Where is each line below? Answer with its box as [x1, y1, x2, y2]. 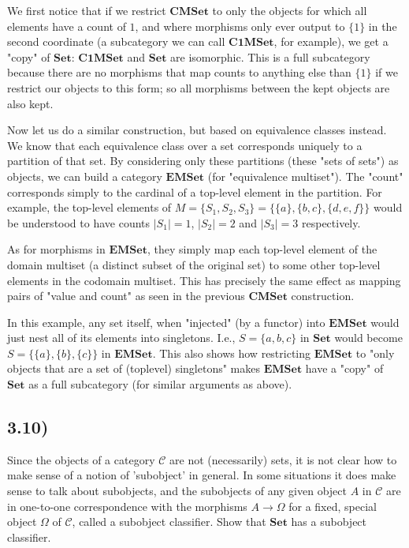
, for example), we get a [273, 33, 389, 50]
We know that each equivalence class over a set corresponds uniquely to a [7, 137, 363, 153]
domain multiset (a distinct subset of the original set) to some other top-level [7, 256, 381, 272]
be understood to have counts [7, 214, 151, 231]
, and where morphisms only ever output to [135, 17, 345, 34]
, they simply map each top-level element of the [147, 241, 377, 257]
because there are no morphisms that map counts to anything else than [7, 64, 351, 81]
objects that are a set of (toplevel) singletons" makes [7, 360, 261, 377]
